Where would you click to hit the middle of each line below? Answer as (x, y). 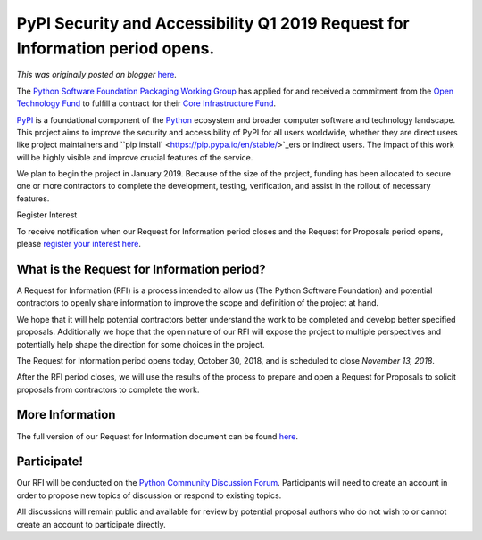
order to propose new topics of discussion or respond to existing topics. (149, 495)
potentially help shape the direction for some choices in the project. (141, 344)
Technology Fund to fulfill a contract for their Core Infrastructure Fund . (146, 103)
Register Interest (47, 215)
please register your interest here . (79, 244)
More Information (66, 415)
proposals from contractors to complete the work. (108, 389)
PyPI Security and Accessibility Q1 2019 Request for (213, 23)
